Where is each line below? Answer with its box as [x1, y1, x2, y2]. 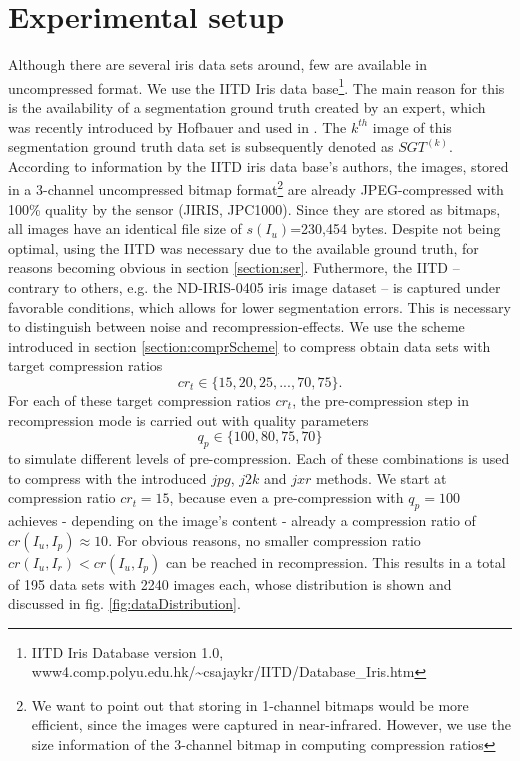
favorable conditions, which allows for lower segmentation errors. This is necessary [8, 296, 511, 317]
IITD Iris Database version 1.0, [31, 641, 224, 662]
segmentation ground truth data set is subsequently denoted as [8, 136, 394, 157]
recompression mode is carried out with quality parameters [8, 409, 369, 430]
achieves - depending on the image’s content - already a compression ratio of [8, 509, 476, 530]
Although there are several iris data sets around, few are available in [8, 54, 427, 75]
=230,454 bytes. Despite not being [290, 218, 501, 239]
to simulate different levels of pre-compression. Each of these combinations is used [8, 447, 510, 468]
